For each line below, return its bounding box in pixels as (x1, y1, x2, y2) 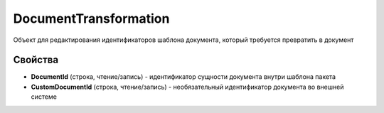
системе (31, 92, 57, 101)
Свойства (13, 54, 59, 66)
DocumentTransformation (13, 11, 170, 26)
